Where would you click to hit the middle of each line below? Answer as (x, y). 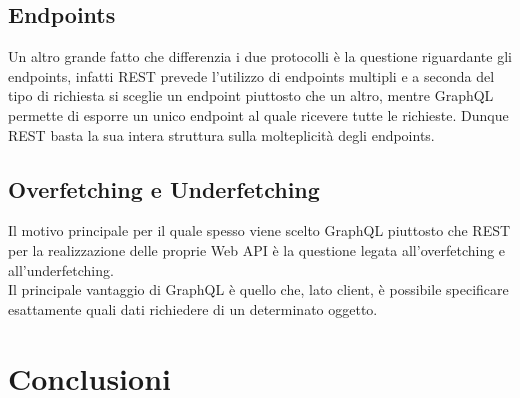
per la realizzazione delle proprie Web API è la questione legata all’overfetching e (257, 249)
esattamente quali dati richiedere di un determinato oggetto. (193, 308)
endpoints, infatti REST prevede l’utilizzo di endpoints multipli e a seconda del (251, 75)
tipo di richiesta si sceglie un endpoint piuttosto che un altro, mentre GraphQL (251, 95)
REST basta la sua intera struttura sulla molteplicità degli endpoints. (221, 134)
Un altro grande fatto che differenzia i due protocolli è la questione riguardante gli (260, 56)
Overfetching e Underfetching (164, 188)
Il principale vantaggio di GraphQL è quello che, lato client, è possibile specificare (258, 289)
